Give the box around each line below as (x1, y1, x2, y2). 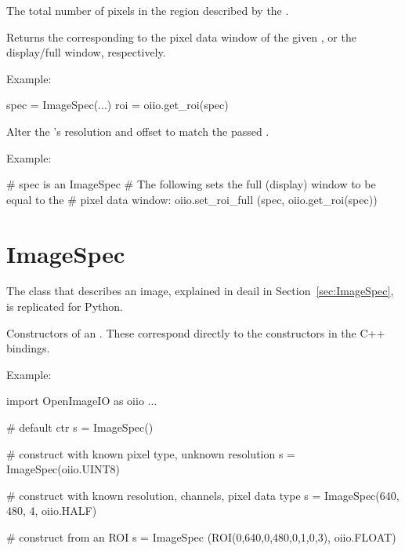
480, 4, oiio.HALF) (6, 502, 97, 519)
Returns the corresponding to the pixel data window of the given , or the (6, 28, 356, 45)
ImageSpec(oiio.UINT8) (6, 461, 121, 477)
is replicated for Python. (6, 298, 123, 315)
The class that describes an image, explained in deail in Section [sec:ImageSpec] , (6, 283, 394, 299)
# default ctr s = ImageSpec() (6, 419, 154, 436)
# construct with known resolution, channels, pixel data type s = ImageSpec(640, (6, 487, 400, 503)
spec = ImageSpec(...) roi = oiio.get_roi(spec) (6, 97, 229, 113)
